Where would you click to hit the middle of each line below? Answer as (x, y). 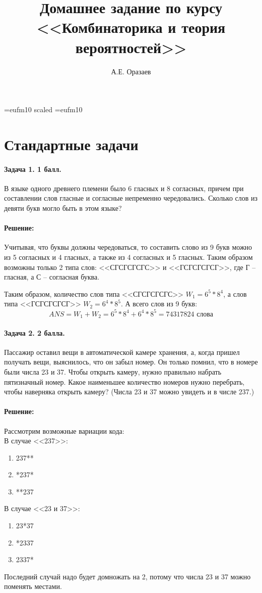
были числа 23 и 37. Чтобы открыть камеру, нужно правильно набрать (113, 371)
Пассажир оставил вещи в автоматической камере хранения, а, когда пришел (122, 352)
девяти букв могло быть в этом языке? (63, 208)
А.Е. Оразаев (131, 71)
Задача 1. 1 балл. (33, 169)
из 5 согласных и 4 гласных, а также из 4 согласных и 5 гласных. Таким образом (128, 257)
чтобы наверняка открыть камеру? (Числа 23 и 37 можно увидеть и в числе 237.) (129, 392)
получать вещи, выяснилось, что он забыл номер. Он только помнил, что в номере (131, 362)
